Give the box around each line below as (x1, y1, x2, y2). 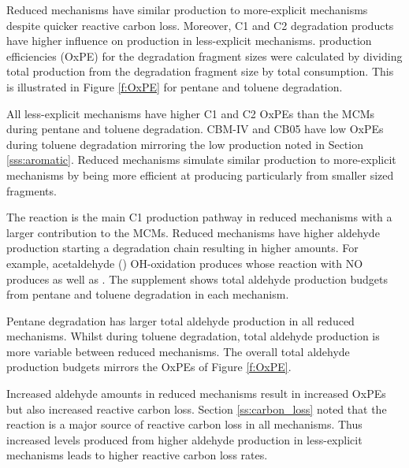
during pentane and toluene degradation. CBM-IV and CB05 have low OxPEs (6, 121, 384, 137)
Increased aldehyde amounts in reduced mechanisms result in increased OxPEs (6, 385, 386, 402)
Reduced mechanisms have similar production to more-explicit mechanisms (6, 2, 368, 17)
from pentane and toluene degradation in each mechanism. (6, 286, 289, 303)
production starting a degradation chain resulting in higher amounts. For (6, 240, 359, 256)
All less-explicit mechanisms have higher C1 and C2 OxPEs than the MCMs (6, 105, 375, 121)
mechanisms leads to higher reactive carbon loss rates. (6, 447, 268, 463)
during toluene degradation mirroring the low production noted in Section (6, 136, 363, 152)
